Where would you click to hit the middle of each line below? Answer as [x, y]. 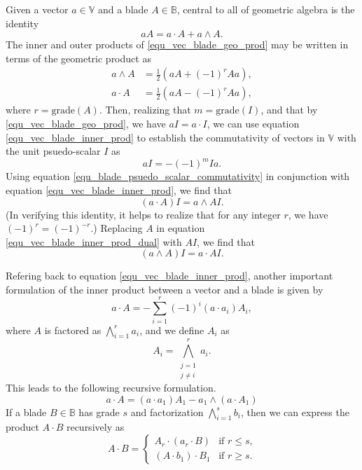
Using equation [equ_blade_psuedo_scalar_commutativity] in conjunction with [178, 176]
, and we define [172, 330]
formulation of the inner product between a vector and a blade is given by [165, 289]
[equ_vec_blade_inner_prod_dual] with [94, 241]
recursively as [95, 427]
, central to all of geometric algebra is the [266, 9]
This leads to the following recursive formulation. [111, 387]
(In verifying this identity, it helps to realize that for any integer [143, 214]
